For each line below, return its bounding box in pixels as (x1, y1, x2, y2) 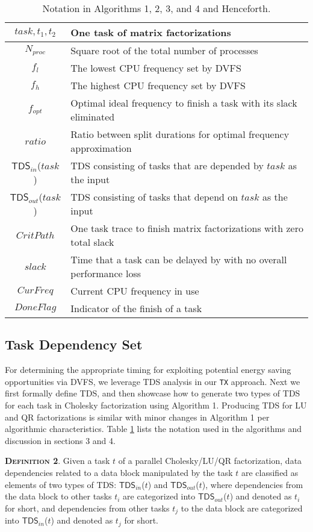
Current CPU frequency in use (70, 284, 199, 298)
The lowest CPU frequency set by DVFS (70, 61, 241, 75)
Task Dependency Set (5, 335, 143, 354)
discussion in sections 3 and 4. (5, 434, 116, 446)
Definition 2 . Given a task (5, 454, 110, 467)
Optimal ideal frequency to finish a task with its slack (70, 96, 297, 110)
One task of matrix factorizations (70, 25, 231, 39)
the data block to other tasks (5, 490, 112, 502)
